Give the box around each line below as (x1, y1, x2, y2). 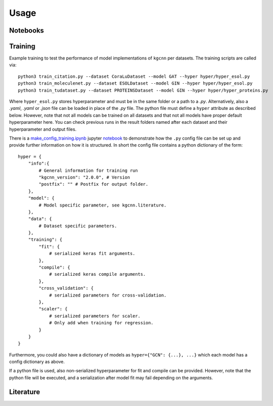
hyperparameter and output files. (9, 126, 77, 132)
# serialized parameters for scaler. (49, 313, 141, 319)
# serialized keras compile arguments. (49, 271, 146, 277)
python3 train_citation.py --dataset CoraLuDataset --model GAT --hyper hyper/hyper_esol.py (18, 73, 250, 79)
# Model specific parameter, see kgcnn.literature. (39, 202, 167, 208)
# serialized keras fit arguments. (49, 251, 136, 256)
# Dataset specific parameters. (39, 223, 117, 229)
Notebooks (9, 26, 44, 35)
